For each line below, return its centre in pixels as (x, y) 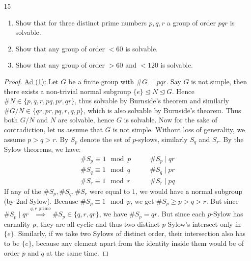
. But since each (181, 214)
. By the (231, 139)
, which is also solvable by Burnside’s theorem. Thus (162, 110)
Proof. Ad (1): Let (31, 81)
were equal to (110, 191)
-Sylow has (227, 214)
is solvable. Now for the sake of (171, 120)
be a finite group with (101, 81)
